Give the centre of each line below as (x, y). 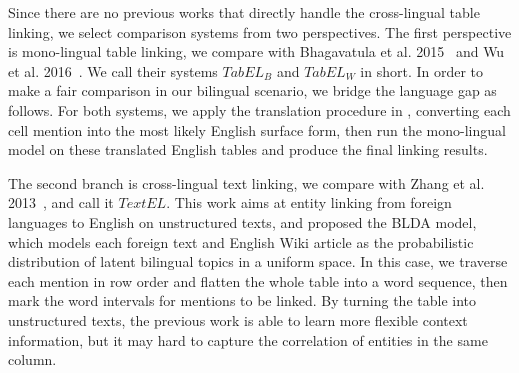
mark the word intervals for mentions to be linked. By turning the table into (242, 300)
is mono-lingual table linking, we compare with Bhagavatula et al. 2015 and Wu (256, 51)
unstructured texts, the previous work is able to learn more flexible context (238, 319)
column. (32, 359)
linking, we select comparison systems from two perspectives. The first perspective (260, 31)
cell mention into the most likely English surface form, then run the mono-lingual (257, 129)
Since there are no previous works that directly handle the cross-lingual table (244, 12)
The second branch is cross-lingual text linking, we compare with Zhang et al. (246, 182)
